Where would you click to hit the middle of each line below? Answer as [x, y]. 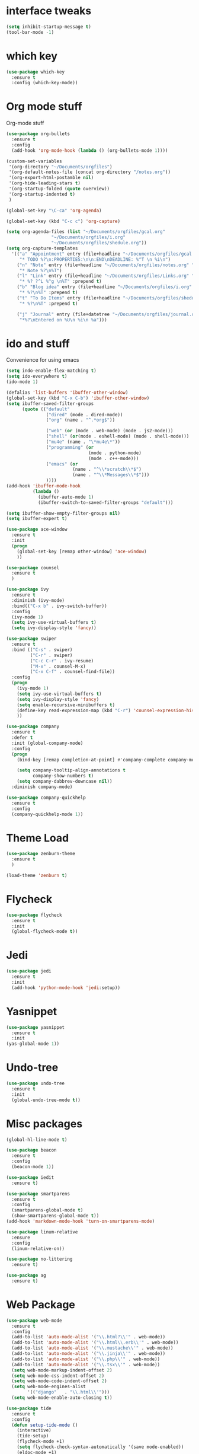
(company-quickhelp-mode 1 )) [47, 814]
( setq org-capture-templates [42, 248]
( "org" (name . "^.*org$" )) [81, 420]
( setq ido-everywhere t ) [37, 377]
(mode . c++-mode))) [113, 458]
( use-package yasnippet [36, 1027]
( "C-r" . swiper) [51, 655]
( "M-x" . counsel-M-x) [58, 666]
